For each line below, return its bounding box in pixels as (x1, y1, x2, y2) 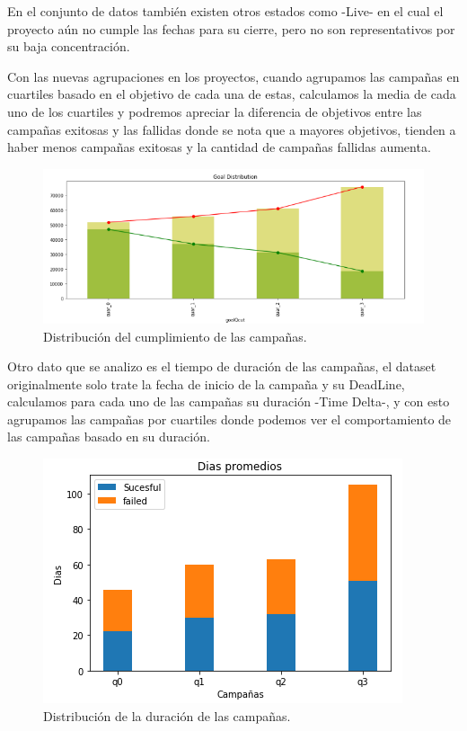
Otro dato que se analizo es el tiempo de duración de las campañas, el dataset (7, 357, 436, 376)
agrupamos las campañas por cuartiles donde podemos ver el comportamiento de (7, 409, 452, 428)
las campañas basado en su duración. (7, 427, 210, 446)
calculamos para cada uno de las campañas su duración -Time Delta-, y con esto (7, 392, 450, 411)
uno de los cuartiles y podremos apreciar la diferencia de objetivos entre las (7, 102, 422, 120)
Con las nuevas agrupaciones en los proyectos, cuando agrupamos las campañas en (7, 67, 460, 85)
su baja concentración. (7, 37, 130, 56)
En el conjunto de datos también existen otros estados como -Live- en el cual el (7, 2, 444, 20)
